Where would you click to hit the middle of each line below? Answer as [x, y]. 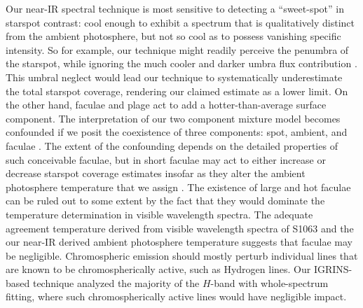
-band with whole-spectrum [269, 282]
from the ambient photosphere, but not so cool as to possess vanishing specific [173, 36]
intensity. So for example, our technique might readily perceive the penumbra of [177, 49]
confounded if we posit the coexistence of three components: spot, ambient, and [177, 132]
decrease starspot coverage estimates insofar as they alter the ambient [156, 173]
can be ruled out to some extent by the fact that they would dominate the [165, 201]
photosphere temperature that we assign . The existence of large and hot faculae [178, 187]
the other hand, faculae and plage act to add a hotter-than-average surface [166, 105]
